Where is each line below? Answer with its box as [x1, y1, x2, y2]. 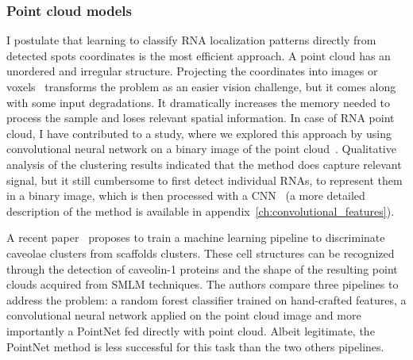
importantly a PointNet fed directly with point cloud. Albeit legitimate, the [6, 322, 375, 339]
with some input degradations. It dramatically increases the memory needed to [6, 94, 391, 110]
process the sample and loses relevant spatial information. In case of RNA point [6, 109, 395, 126]
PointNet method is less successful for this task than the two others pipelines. [6, 338, 384, 354]
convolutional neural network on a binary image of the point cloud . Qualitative [6, 140, 396, 157]
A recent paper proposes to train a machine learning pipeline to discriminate [6, 229, 385, 246]
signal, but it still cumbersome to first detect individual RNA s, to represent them [6, 171, 403, 188]
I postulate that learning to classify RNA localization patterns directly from [6, 32, 376, 48]
